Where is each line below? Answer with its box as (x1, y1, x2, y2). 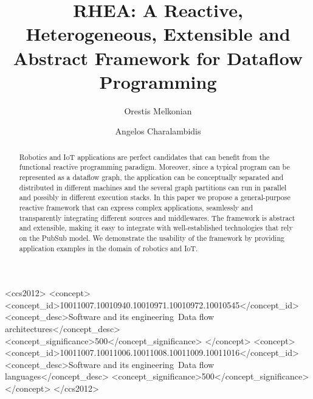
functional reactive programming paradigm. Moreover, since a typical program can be (19, 162, 290, 172)
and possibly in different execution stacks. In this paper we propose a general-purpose (19, 192, 291, 203)
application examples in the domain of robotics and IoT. (19, 243, 198, 253)
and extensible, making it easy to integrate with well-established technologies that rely (19, 223, 293, 233)
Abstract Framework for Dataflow (13, 45, 303, 70)
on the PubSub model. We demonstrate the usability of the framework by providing (19, 232, 284, 243)
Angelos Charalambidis (115, 125, 201, 137)
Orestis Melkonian (124, 104, 192, 117)
